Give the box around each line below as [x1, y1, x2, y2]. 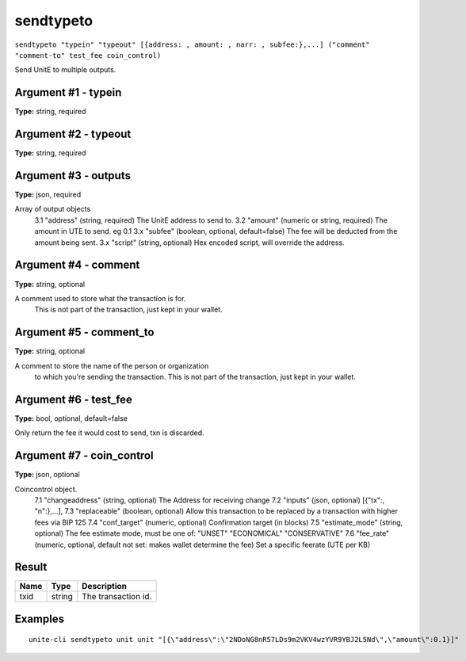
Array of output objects [14, 204, 91, 214]
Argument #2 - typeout [14, 128, 132, 141]
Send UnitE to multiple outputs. [14, 65, 116, 75]
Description [82, 581, 127, 592]
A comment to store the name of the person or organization [14, 361, 209, 370]
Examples [14, 612, 65, 625]
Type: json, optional [14, 470, 80, 480]
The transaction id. [82, 591, 152, 602]
